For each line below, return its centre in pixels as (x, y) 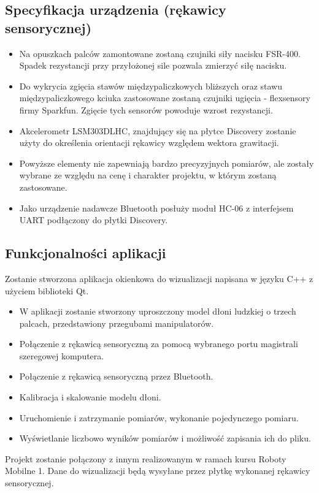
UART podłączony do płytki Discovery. (94, 220)
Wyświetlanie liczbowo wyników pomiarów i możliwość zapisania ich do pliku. (165, 438)
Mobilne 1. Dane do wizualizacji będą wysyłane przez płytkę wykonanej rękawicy (158, 471)
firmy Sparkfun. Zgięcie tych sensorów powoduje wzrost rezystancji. (146, 109)
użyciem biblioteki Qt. (47, 290)
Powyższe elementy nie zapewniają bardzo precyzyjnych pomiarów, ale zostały (167, 163)
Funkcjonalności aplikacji (86, 253)
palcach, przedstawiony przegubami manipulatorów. (117, 323)
